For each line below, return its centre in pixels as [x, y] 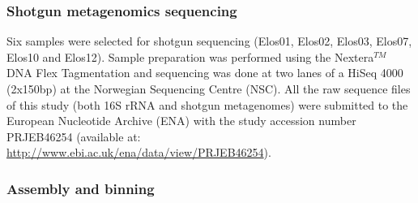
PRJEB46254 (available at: [74, 136]
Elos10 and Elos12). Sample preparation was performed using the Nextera [190, 56]
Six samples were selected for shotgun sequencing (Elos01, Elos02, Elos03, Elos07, [209, 41]
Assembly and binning [81, 188]
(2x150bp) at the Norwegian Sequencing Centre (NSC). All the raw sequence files [209, 89]
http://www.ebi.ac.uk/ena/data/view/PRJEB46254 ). [139, 152]
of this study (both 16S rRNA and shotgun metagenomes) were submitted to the [207, 104]
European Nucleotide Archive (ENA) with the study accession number [181, 121]
